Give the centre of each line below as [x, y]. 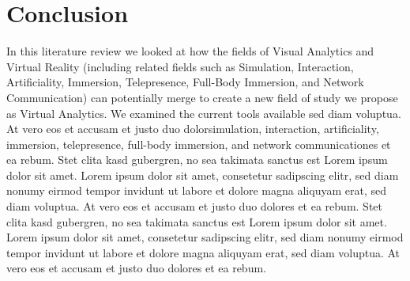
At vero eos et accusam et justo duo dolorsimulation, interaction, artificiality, [193, 129]
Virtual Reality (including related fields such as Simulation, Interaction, [180, 66]
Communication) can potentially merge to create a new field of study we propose [202, 97]
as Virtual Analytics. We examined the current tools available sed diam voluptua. [204, 113]
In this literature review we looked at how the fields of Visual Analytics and [190, 51]
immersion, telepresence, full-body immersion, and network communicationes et [199, 144]
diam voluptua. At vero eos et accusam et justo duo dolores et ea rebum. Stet [194, 206]
